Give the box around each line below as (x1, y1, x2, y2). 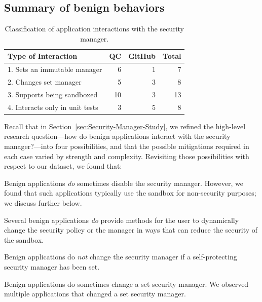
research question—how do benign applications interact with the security (4, 131, 231, 141)
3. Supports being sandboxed (8, 89, 98, 99)
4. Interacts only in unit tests (8, 101, 98, 112)
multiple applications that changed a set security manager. (4, 288, 186, 299)
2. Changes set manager (8, 77, 82, 87)
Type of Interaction (8, 51, 78, 61)
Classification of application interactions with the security (5, 23, 184, 34)
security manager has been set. (4, 261, 100, 272)
